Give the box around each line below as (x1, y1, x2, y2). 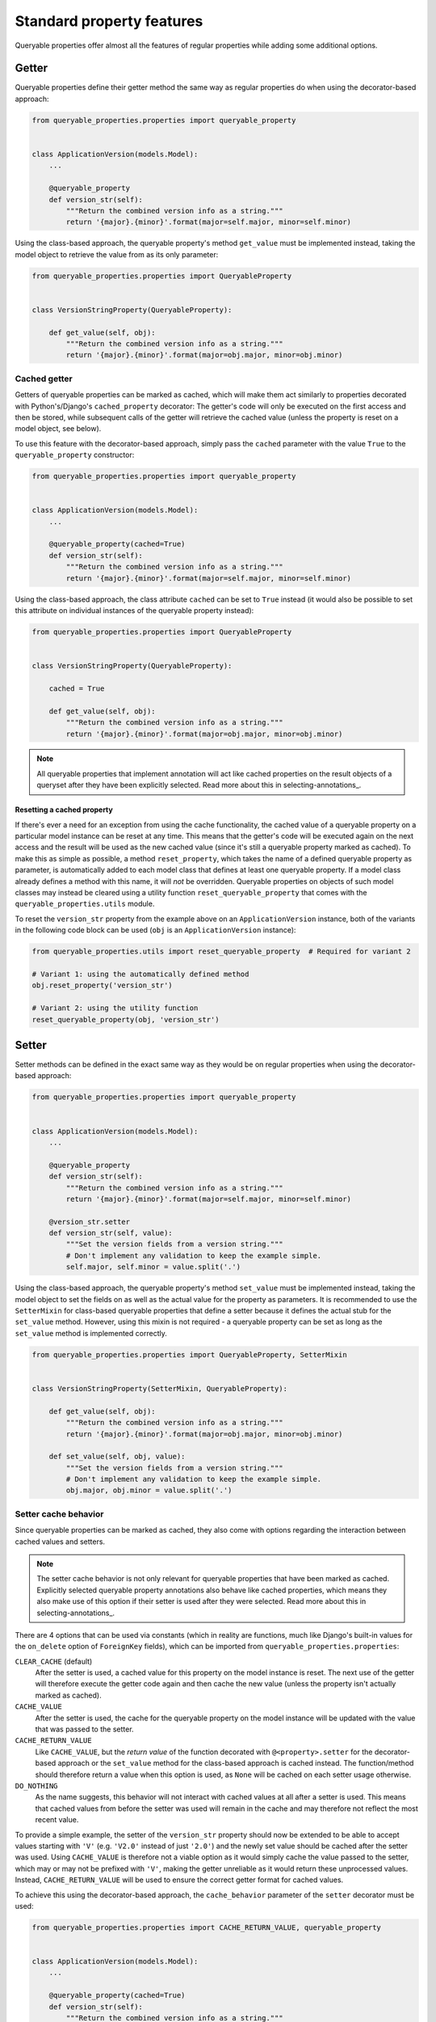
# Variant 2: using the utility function (31, 1004, 199, 1013)
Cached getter (15, 373, 73, 384)
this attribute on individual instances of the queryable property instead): (15, 606, 254, 615)
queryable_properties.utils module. (15, 899, 155, 909)
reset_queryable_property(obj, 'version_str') (31, 1015, 220, 1024)
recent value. (35, 1815, 79, 1825)
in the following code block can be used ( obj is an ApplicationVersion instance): (15, 925, 296, 935)
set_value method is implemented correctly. (15, 1328, 167, 1338)
